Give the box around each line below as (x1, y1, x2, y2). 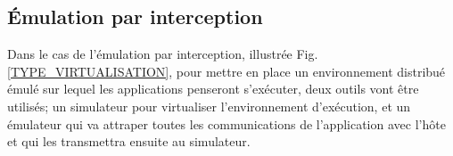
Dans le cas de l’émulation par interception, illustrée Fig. (7, 45, 318, 63)
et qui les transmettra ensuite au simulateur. (7, 132, 251, 151)
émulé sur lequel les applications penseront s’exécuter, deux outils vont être (7, 79, 419, 98)
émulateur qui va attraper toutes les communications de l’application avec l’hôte (7, 114, 446, 133)
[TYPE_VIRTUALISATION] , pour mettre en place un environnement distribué (7, 62, 446, 80)
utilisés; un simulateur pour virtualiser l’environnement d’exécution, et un (7, 96, 411, 115)
